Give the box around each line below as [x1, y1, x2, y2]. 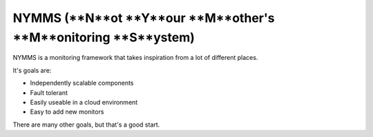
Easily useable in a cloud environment [30, 98, 138, 106]
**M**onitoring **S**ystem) [12, 30, 195, 45]
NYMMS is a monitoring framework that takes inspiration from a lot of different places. [12, 54, 258, 62]
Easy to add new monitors [30, 107, 104, 116]
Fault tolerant [30, 88, 68, 96]
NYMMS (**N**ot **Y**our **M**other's [12, 10, 275, 25]
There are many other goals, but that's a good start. [12, 120, 160, 129]
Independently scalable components [30, 79, 134, 87]
